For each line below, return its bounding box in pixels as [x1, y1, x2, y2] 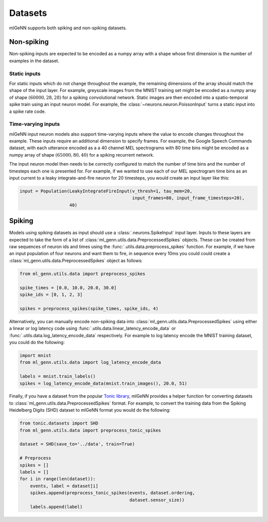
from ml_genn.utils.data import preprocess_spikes [19, 271, 146, 276]
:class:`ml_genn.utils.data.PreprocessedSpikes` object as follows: [9, 258, 143, 263]
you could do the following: [9, 339, 65, 345]
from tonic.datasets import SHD [19, 421, 99, 426]
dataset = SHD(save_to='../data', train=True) [19, 441, 135, 447]
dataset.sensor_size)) [129, 497, 185, 503]
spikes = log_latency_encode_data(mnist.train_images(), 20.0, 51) [19, 380, 188, 386]
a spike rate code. [9, 108, 46, 114]
